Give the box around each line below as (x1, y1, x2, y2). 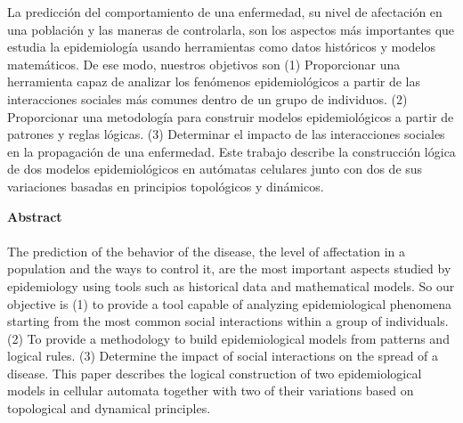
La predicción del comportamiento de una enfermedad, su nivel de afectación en (7, 3, 443, 20)
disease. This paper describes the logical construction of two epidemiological (7, 363, 422, 382)
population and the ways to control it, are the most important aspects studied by (7, 259, 451, 278)
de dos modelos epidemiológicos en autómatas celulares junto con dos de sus (7, 159, 423, 178)
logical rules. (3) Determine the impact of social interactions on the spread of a (7, 346, 439, 365)
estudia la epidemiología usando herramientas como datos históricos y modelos (7, 37, 435, 56)
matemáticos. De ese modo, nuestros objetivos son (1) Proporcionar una (7, 54, 401, 73)
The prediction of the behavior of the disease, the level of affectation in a (7, 241, 406, 260)
